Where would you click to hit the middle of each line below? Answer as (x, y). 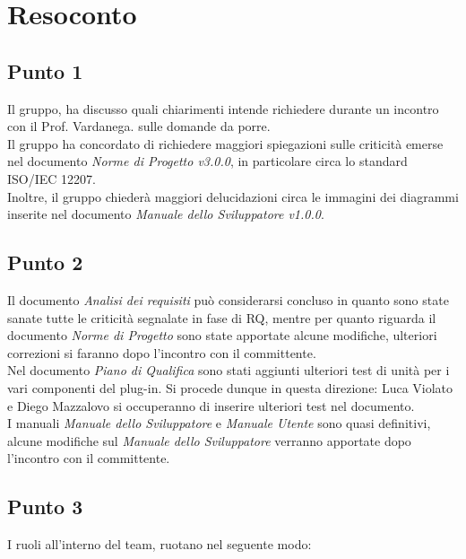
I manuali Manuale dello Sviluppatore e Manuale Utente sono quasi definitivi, (219, 423)
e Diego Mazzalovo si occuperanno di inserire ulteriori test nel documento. (211, 405)
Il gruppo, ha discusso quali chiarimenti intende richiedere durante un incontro (223, 108)
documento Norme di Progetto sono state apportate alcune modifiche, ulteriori (222, 335)
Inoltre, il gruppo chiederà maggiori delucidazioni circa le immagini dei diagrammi (233, 196)
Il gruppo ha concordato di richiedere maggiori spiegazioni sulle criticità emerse (225, 143)
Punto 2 (45, 262)
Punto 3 (45, 507)
